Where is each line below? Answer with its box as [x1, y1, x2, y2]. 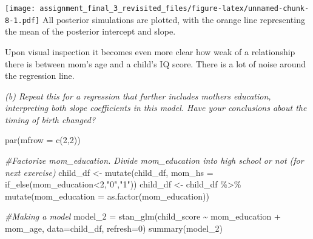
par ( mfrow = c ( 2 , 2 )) [5, 133, 81, 146]
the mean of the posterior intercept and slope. [5, 25, 176, 38]
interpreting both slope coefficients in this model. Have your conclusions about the [5, 101, 307, 114]
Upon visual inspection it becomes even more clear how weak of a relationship [5, 45, 295, 58]
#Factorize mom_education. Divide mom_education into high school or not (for [5, 154, 304, 167]
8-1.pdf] [5, 16, 40, 25]
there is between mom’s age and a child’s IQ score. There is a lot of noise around [5, 57, 306, 70]
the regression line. [5, 69, 75, 82]
